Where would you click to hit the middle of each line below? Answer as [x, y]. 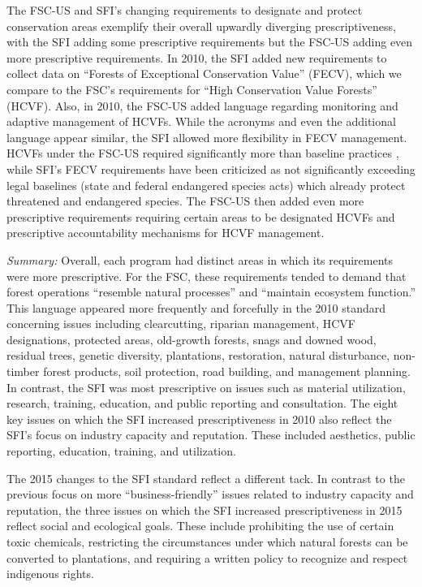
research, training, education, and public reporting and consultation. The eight [202, 403]
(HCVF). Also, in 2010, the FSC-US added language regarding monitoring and [202, 105]
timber [23, 371]
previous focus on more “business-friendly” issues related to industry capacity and [210, 494]
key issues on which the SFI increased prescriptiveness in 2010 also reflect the [199, 419]
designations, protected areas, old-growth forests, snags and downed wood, [192, 339]
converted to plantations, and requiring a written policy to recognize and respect [207, 557]
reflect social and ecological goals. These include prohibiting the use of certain [200, 526]
